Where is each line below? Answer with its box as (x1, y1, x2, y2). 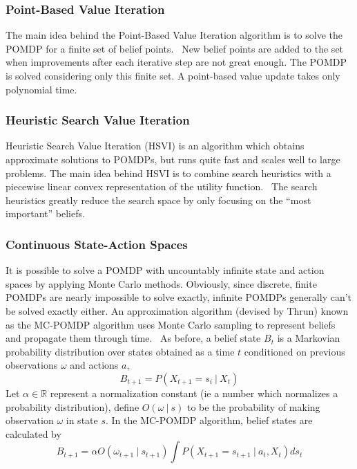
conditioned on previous (244, 344, 345, 358)
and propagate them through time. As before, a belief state (6, 331, 261, 345)
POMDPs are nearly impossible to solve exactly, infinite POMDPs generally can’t (6, 290, 352, 304)
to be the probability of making (186, 399, 320, 414)
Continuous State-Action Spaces (6, 235, 188, 252)
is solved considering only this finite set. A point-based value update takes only (6, 68, 340, 82)
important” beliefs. (6, 206, 85, 221)
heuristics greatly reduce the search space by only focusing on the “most (6, 192, 311, 207)
